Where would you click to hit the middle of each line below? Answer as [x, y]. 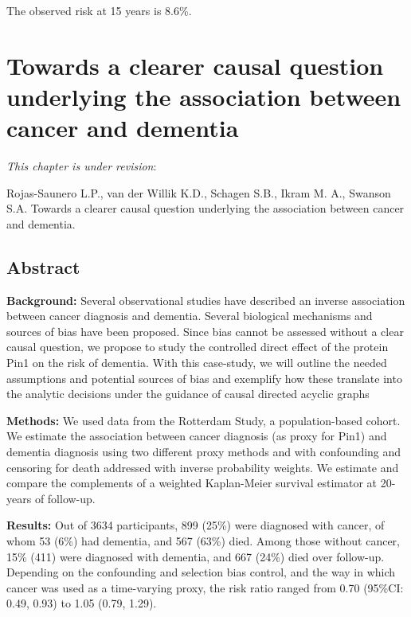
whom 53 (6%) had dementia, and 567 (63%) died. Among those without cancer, [203, 540]
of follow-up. [65, 498]
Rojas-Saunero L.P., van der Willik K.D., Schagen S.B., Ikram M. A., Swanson [199, 192]
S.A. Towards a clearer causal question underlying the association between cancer [205, 208]
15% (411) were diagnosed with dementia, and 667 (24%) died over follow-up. [196, 556]
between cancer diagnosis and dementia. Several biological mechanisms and [190, 316]
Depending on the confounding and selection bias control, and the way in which [201, 572]
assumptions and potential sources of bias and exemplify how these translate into [204, 378]
